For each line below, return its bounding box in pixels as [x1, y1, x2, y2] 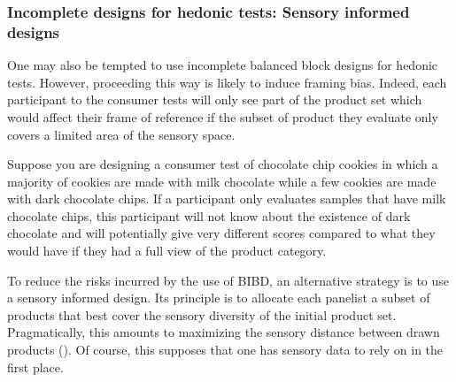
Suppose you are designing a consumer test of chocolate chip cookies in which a [7, 155, 438, 173]
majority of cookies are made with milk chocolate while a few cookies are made [7, 172, 437, 190]
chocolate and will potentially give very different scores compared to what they [7, 224, 436, 242]
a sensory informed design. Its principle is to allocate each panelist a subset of [7, 288, 430, 307]
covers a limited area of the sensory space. [7, 125, 236, 143]
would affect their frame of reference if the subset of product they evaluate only [7, 107, 438, 126]
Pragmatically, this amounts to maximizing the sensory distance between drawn [7, 323, 440, 341]
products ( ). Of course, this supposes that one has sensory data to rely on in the [7, 340, 444, 359]
